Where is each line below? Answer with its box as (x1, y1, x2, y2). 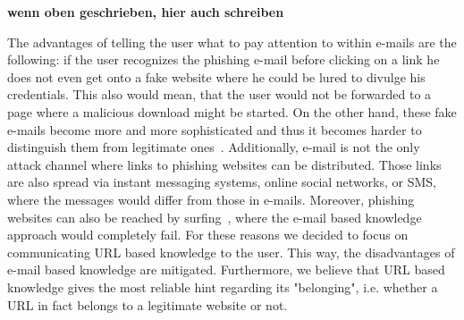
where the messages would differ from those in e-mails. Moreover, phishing (7, 189, 415, 208)
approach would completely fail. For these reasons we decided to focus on (7, 225, 409, 244)
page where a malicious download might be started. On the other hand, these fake (7, 102, 457, 121)
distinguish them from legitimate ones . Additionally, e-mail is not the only (7, 138, 420, 156)
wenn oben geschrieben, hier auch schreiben (7, 3, 284, 21)
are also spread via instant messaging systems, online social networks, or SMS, (7, 173, 437, 191)
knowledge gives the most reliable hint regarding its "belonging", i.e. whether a (7, 277, 438, 296)
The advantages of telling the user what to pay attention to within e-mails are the (7, 32, 457, 51)
